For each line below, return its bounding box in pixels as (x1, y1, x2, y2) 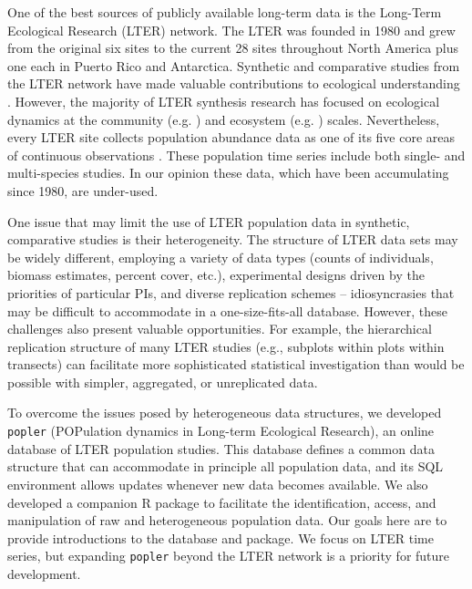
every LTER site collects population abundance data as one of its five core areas (7, 128, 456, 147)
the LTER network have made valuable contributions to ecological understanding (7, 74, 460, 93)
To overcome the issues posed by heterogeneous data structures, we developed (7, 403, 442, 422)
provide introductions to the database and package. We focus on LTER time (7, 528, 434, 547)
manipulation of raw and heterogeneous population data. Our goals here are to (7, 511, 447, 530)
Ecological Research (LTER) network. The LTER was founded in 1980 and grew (7, 20, 456, 39)
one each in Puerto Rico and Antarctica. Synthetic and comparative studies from (7, 56, 460, 75)
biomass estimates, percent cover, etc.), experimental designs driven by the (7, 265, 425, 284)
